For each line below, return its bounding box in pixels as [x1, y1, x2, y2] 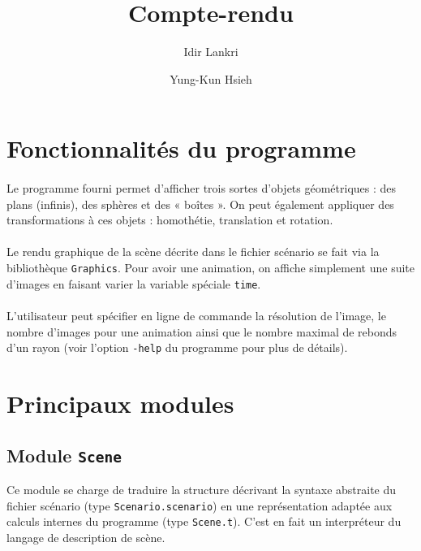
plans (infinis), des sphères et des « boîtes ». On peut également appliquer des [6, 195, 394, 212]
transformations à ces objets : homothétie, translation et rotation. [6, 211, 333, 228]
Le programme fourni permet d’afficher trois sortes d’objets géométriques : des [6, 180, 397, 197]
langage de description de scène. [6, 528, 165, 545]
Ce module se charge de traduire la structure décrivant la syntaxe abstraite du [6, 480, 397, 497]
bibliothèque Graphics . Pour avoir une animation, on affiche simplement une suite [6, 259, 415, 276]
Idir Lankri [183, 43, 238, 60]
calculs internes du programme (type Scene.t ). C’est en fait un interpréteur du [6, 513, 402, 530]
